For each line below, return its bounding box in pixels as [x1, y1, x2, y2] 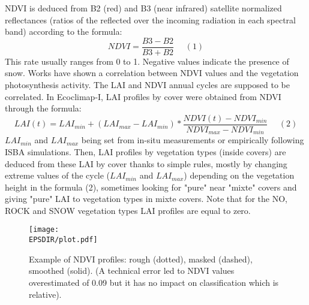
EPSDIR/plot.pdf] [29, 235, 98, 244]
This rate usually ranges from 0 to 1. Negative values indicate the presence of [5, 55, 289, 67]
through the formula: [5, 102, 82, 114]
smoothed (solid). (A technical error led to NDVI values [29, 264, 235, 277]
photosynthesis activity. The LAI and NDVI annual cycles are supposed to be [5, 78, 290, 91]
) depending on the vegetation [184, 169, 295, 182]
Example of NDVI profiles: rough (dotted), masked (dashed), [29, 252, 253, 265]
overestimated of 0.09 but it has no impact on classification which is [29, 276, 279, 288]
